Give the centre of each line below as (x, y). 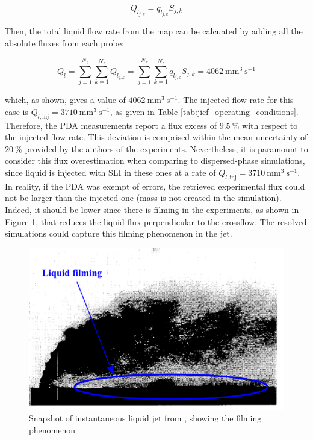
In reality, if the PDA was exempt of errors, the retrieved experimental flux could (155, 186)
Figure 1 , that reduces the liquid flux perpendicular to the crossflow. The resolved (156, 221)
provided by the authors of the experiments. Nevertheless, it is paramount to (166, 148)
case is (17, 111)
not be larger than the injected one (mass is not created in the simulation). (143, 198)
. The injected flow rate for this (236, 100)
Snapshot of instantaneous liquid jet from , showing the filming (145, 418)
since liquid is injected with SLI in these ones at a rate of (110, 172)
